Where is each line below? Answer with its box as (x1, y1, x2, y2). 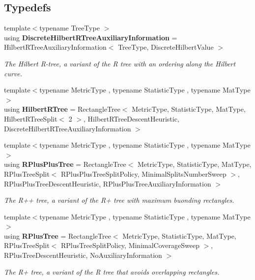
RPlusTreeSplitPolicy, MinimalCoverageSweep (61, 240, 199, 250)
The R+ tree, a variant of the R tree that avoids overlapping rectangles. (4, 266, 220, 277)
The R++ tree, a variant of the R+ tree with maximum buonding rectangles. (4, 195, 234, 205)
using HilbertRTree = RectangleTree (4, 104, 120, 114)
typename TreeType (39, 23, 100, 33)
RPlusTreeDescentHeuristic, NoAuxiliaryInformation (4, 250, 162, 260)
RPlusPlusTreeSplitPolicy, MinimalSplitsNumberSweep (61, 168, 227, 179)
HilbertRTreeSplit (4, 113, 57, 124)
